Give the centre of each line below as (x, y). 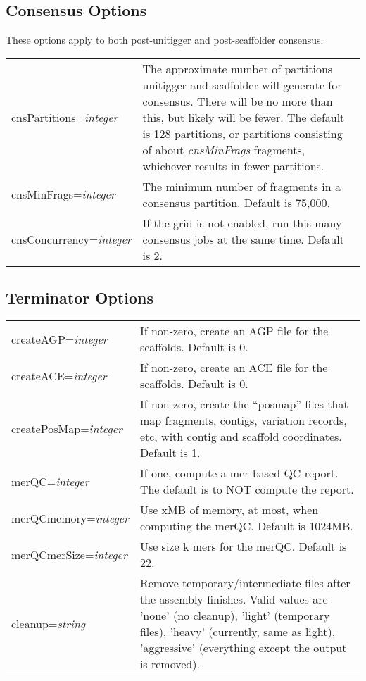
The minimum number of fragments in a (242, 186)
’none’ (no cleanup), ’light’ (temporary (235, 615)
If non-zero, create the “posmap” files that (244, 404)
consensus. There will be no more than (238, 101)
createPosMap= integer (67, 428)
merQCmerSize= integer (69, 554)
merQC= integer (50, 481)
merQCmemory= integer (70, 518)
